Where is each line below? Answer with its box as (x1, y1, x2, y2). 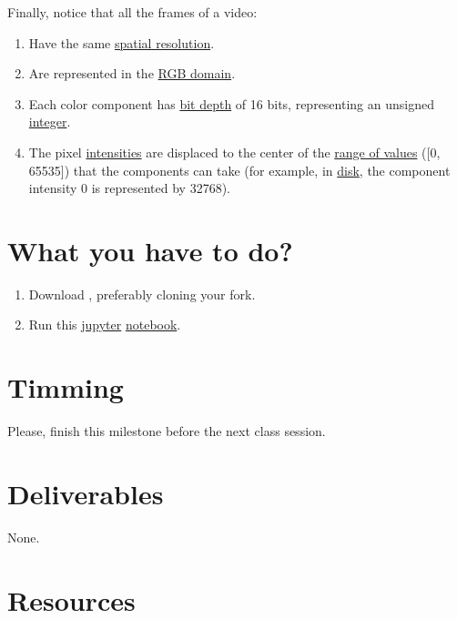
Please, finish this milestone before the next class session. (7, 421, 326, 441)
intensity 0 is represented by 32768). (28, 178, 230, 198)
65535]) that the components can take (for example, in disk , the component (28, 160, 451, 179)
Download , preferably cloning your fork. (28, 284, 256, 303)
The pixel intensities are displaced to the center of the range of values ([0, (28, 142, 441, 161)
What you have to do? (7, 231, 293, 269)
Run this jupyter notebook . (28, 315, 181, 334)
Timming (7, 369, 124, 406)
